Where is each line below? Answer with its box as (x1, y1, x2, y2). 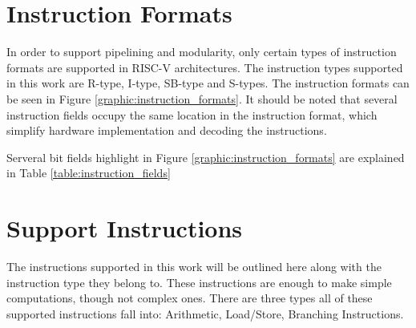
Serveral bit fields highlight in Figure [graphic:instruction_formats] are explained (6, 148, 405, 165)
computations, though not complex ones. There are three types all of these (6, 290, 373, 306)
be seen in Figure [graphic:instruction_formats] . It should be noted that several (6, 90, 398, 107)
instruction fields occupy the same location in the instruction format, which (6, 106, 378, 123)
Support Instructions (6, 212, 243, 245)
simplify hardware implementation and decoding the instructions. (6, 122, 327, 139)
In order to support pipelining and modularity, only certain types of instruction (6, 43, 397, 60)
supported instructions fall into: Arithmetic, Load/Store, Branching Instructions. (6, 305, 404, 322)
